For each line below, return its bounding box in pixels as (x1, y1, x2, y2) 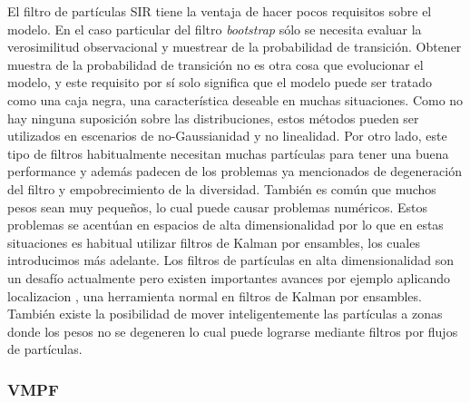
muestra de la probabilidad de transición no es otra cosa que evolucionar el (7, 54, 424, 74)
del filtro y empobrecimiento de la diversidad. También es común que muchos (7, 179, 436, 198)
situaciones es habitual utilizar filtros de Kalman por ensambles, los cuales (7, 232, 420, 251)
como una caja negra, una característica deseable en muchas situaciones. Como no (7, 90, 464, 109)
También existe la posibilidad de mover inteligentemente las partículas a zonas (7, 304, 443, 323)
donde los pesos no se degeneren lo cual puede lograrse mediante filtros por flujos (7, 321, 458, 340)
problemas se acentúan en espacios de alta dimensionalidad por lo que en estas (7, 215, 444, 234)
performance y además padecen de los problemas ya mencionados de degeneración (7, 162, 462, 181)
